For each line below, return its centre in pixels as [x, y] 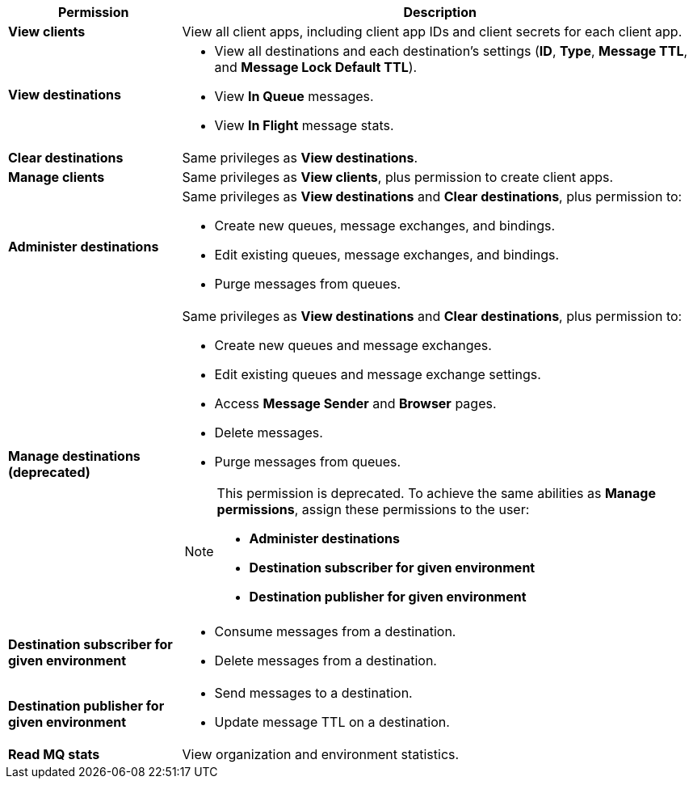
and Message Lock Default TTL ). [316, 67]
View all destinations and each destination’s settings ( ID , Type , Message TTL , [451, 51]
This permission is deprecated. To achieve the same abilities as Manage [436, 493]
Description [440, 12]
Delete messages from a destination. [325, 660]
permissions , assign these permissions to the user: [373, 509]
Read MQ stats [54, 754]
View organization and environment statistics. [321, 754]
